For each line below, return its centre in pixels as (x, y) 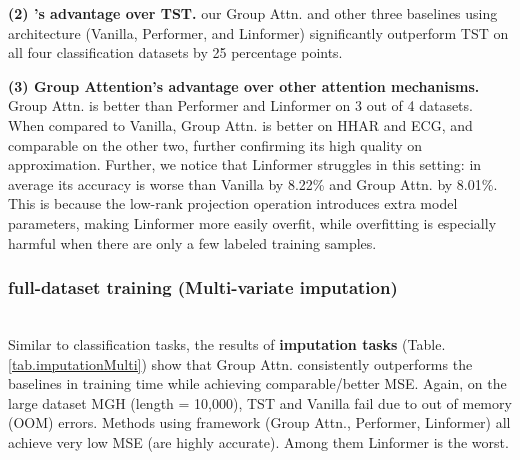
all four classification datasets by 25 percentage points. (175, 52)
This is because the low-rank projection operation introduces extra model (233, 203)
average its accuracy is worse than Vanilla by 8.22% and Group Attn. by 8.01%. (253, 183)
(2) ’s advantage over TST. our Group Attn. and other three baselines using (253, 13)
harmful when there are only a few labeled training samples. (192, 242)
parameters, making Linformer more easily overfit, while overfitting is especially (252, 222)
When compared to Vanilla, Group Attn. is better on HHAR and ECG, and (240, 124)
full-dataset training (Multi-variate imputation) (203, 287)
